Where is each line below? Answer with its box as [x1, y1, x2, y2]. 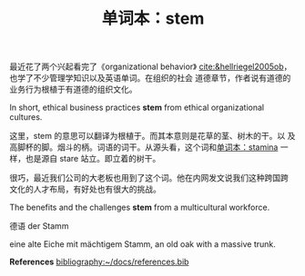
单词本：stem [101, 8, 205, 29]
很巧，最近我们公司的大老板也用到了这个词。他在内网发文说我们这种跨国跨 [9, 172, 289, 183]
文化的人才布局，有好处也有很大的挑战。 [9, 183, 161, 195]
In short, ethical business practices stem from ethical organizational [9, 102, 265, 113]
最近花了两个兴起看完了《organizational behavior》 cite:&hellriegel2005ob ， [9, 61, 292, 73]
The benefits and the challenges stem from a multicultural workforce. [9, 202, 270, 213]
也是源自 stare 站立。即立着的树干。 [25, 153, 161, 164]
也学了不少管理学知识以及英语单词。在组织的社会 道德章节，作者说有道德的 [9, 73, 291, 84]
